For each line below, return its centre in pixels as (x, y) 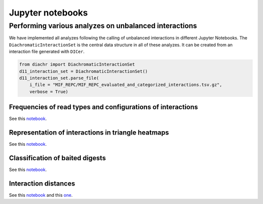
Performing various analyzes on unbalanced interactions (103, 26)
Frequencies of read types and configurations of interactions (103, 107)
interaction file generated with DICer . (47, 51)
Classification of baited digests (57, 158)
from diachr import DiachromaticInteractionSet (77, 65)
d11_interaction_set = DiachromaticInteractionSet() (84, 71)
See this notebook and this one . (41, 195)
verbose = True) (49, 92)
